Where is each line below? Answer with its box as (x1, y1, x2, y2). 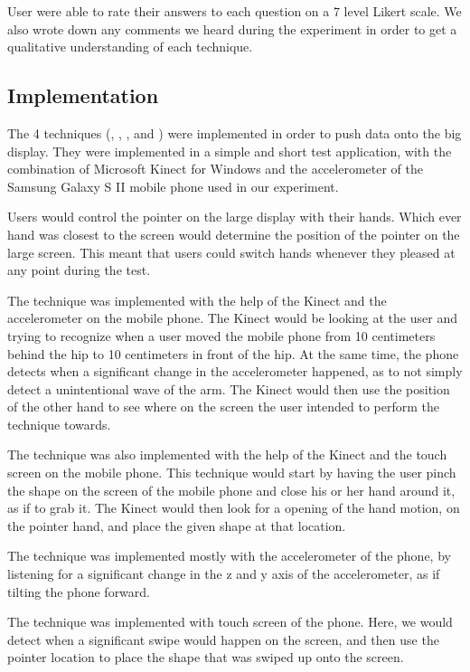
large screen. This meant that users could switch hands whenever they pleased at (7, 242, 456, 261)
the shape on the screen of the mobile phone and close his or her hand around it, (7, 480, 456, 499)
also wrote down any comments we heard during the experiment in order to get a (7, 19, 457, 38)
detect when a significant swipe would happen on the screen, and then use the (7, 629, 439, 648)
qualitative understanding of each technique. (7, 37, 253, 56)
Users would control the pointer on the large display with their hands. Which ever (7, 207, 462, 226)
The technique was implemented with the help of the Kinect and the (7, 290, 387, 309)
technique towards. (7, 414, 111, 433)
